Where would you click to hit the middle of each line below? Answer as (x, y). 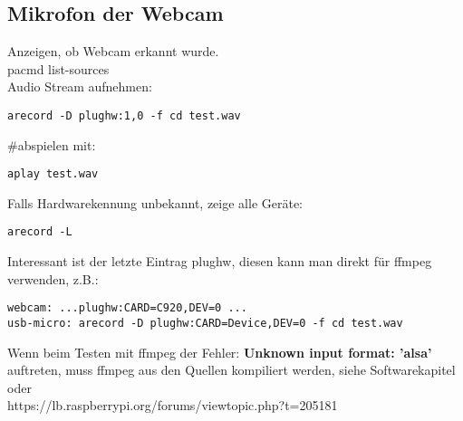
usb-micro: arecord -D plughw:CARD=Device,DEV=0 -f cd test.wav (205, 323)
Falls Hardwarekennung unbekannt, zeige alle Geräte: (155, 202)
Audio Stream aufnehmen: (80, 86)
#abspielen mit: (52, 144)
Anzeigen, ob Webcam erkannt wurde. (113, 51)
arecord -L (40, 232)
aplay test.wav (53, 174)
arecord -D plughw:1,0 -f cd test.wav (124, 115)
